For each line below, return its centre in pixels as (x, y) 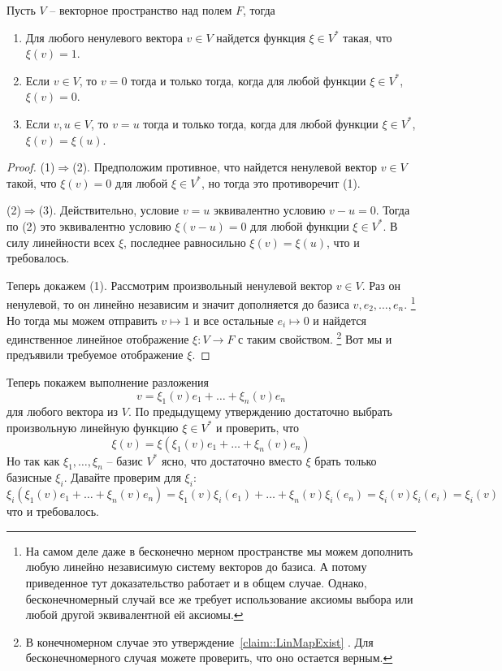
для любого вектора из (63, 411)
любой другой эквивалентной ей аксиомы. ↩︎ (134, 615)
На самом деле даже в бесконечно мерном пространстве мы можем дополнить (219, 550)
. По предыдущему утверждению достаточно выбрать (260, 411)
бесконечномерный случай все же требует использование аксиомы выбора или (219, 598)
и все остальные (234, 320)
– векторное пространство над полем (141, 10)
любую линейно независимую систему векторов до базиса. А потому (196, 567)
